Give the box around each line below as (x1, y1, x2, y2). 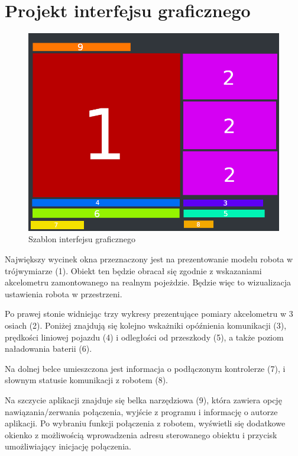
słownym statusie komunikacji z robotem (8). (5, 374, 169, 386)
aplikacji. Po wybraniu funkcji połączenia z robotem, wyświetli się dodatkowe (5, 417, 286, 429)
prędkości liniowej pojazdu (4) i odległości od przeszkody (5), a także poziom (5, 330, 284, 343)
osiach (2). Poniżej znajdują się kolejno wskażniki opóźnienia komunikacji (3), (5, 319, 287, 331)
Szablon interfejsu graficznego (28, 233, 136, 245)
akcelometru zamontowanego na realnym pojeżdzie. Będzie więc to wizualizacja (5, 276, 291, 288)
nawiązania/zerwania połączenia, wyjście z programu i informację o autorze (5, 405, 278, 418)
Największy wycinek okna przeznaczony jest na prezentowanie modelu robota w (5, 252, 293, 265)
